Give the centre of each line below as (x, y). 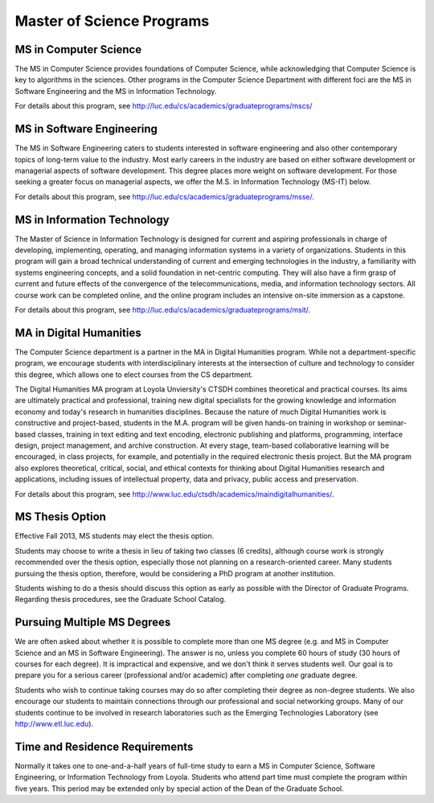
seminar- (392, 423)
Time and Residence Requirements (104, 746)
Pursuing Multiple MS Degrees (93, 623)
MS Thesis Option (60, 517)
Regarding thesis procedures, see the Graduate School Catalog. (121, 600)
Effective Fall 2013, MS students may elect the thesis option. (115, 536)
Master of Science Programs (112, 21)
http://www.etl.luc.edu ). (54, 724)
